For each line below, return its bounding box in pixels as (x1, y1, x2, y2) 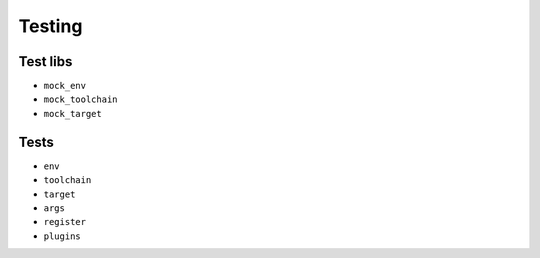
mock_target (43, 108, 102, 119)
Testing (18, 15, 83, 37)
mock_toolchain (43, 94, 119, 105)
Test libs (18, 53, 73, 70)
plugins (43, 230, 82, 242)
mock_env (43, 80, 87, 92)
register (43, 216, 87, 228)
